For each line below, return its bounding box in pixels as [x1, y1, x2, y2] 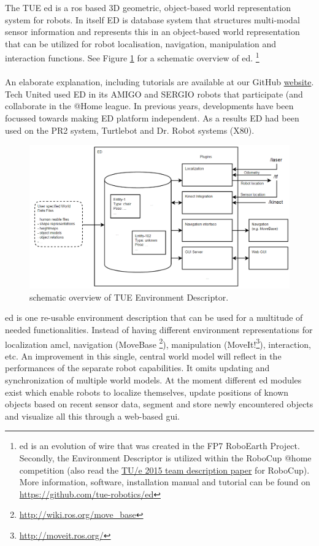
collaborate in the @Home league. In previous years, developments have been [5, 99, 294, 112]
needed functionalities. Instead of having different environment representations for [5, 323, 313, 336]
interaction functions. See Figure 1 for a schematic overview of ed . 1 [5, 50, 259, 64]
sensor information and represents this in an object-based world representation [5, 25, 300, 38]
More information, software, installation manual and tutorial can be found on [19, 475, 310, 488]
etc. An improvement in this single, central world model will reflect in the [5, 349, 282, 362]
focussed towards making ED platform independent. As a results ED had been [5, 112, 299, 124]
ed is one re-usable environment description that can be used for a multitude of [5, 311, 303, 324]
